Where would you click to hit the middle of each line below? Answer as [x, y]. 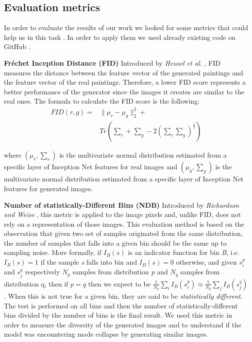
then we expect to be [119, 283]
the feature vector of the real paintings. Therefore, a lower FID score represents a [125, 82]
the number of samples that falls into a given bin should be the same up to [115, 243]
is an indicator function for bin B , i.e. [184, 252]
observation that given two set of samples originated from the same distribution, [123, 233]
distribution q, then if [36, 283]
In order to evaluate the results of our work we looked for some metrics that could [126, 27]
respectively [42, 272]
